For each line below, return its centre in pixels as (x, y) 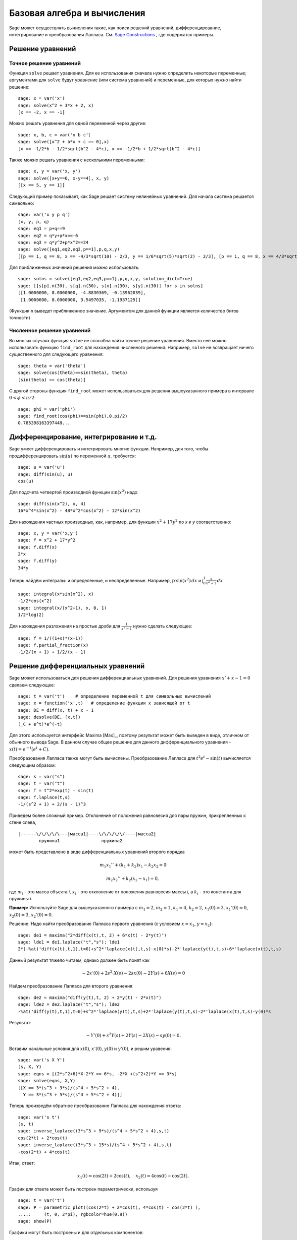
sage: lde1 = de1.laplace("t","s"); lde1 (69, 942)
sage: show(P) (35, 1221)
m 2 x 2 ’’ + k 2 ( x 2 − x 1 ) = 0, (133, 879)
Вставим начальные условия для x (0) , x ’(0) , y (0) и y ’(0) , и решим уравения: (90, 1049)
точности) (20, 318)
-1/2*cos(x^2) (35, 601)
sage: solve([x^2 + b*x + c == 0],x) (64, 142)
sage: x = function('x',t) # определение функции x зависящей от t (104, 703)
